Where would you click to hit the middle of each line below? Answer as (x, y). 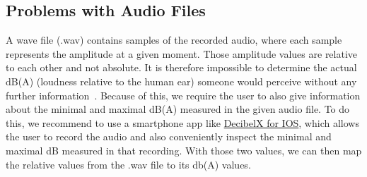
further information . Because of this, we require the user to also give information (183, 95)
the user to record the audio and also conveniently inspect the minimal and (169, 136)
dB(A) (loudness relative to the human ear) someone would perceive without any (181, 81)
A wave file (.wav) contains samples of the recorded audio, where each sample (174, 40)
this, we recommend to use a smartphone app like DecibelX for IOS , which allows (182, 122)
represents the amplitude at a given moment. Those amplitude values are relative (182, 53)
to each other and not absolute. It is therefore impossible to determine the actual (181, 67)
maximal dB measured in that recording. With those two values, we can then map (184, 150)
